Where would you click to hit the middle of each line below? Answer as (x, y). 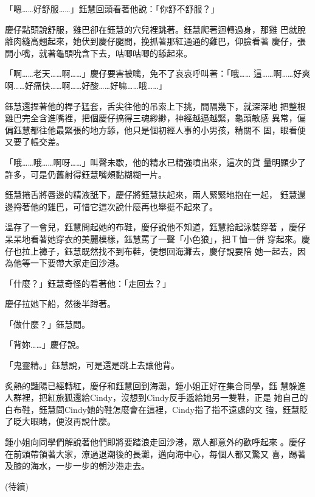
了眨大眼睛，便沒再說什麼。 (60, 421)
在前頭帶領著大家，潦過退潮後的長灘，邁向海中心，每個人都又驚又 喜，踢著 (155, 453)
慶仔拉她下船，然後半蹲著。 (60, 304)
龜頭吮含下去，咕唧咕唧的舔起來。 (124, 53)
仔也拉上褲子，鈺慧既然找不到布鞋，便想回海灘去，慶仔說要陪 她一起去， (151, 251)
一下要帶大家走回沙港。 (77, 263)
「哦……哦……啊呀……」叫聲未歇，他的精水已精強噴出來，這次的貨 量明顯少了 (155, 162)
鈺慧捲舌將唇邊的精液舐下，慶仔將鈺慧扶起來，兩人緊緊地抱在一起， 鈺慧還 (155, 195)
